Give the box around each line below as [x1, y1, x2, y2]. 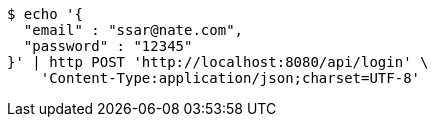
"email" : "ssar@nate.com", [23, 22, 244, 38]
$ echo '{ [7, 6, 83, 22]
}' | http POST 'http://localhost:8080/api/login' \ [7, 54, 429, 70]
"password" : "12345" [23, 38, 193, 54]
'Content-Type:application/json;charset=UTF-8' [40, 70, 421, 86]
